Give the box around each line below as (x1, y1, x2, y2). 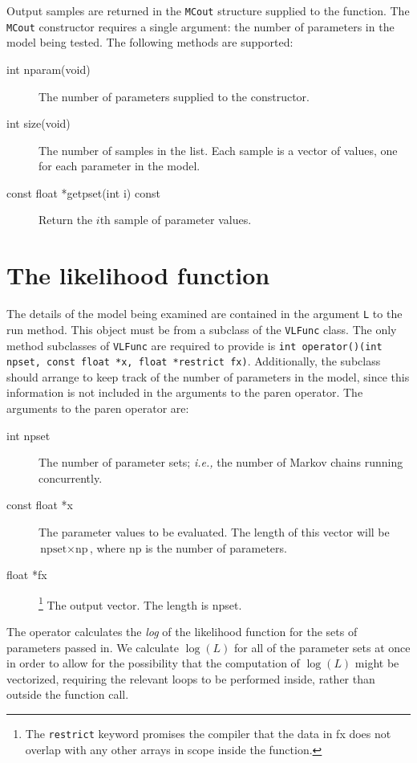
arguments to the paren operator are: (6, 400, 189, 416)
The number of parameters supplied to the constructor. (38, 88, 310, 104)
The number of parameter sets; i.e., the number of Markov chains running (38, 454, 403, 471)
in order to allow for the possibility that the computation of (6, 655, 300, 671)
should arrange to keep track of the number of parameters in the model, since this (6, 368, 410, 385)
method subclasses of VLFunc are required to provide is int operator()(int (6, 337, 383, 353)
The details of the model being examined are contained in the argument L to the (6, 305, 403, 322)
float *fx (6, 566, 47, 583)
